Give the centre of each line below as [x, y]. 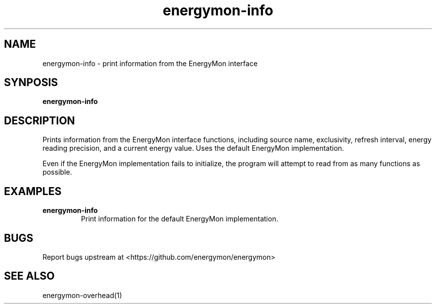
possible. [57, 172]
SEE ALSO [29, 276]
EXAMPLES [33, 191]
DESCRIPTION [40, 120]
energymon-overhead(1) [82, 295]
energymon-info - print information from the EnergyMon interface [150, 63]
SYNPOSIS [31, 83]
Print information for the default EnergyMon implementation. [179, 219]
